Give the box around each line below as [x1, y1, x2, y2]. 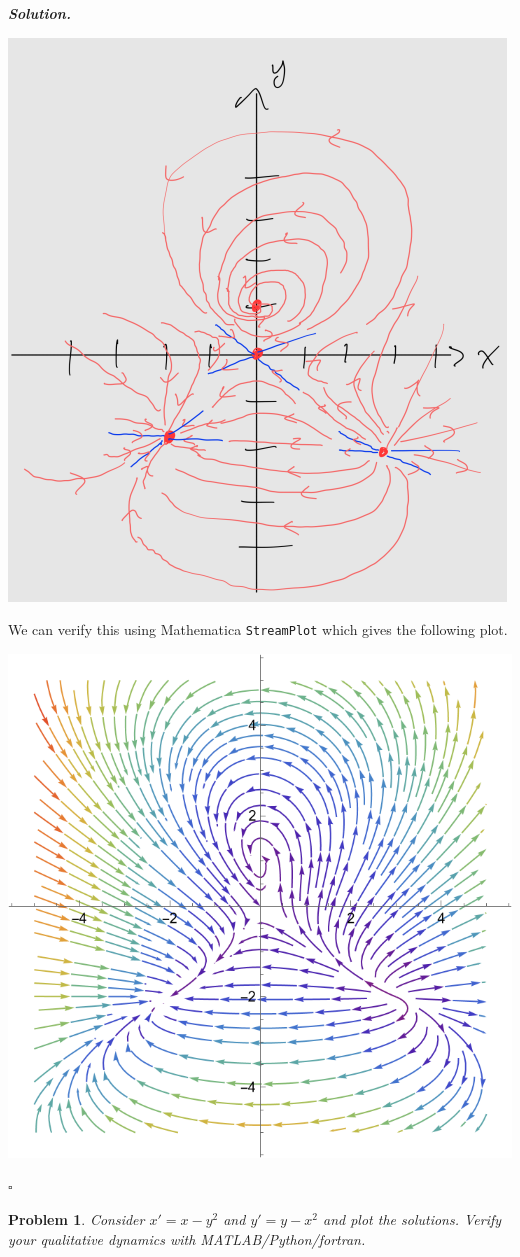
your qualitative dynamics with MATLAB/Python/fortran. [8, 1228, 366, 1249]
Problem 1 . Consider [8, 1209, 145, 1230]
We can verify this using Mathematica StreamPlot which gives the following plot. [8, 619, 508, 640]
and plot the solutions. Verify [323, 1209, 502, 1230]
